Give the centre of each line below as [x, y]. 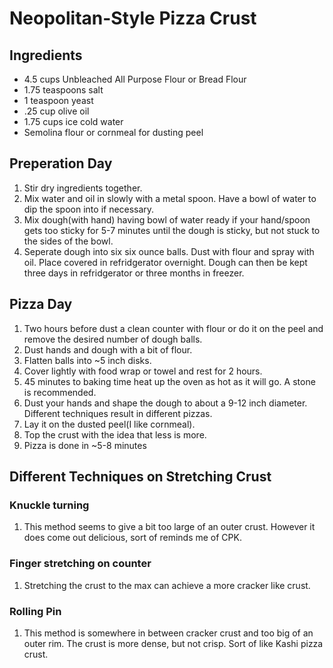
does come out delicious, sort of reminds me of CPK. [132, 538]
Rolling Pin [35, 611]
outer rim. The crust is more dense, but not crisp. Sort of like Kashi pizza [173, 643]
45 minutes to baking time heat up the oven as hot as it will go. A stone [169, 381]
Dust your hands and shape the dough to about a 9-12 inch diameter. [165, 403]
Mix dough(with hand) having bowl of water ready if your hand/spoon [167, 219]
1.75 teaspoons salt [63, 90]
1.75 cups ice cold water [73, 121]
